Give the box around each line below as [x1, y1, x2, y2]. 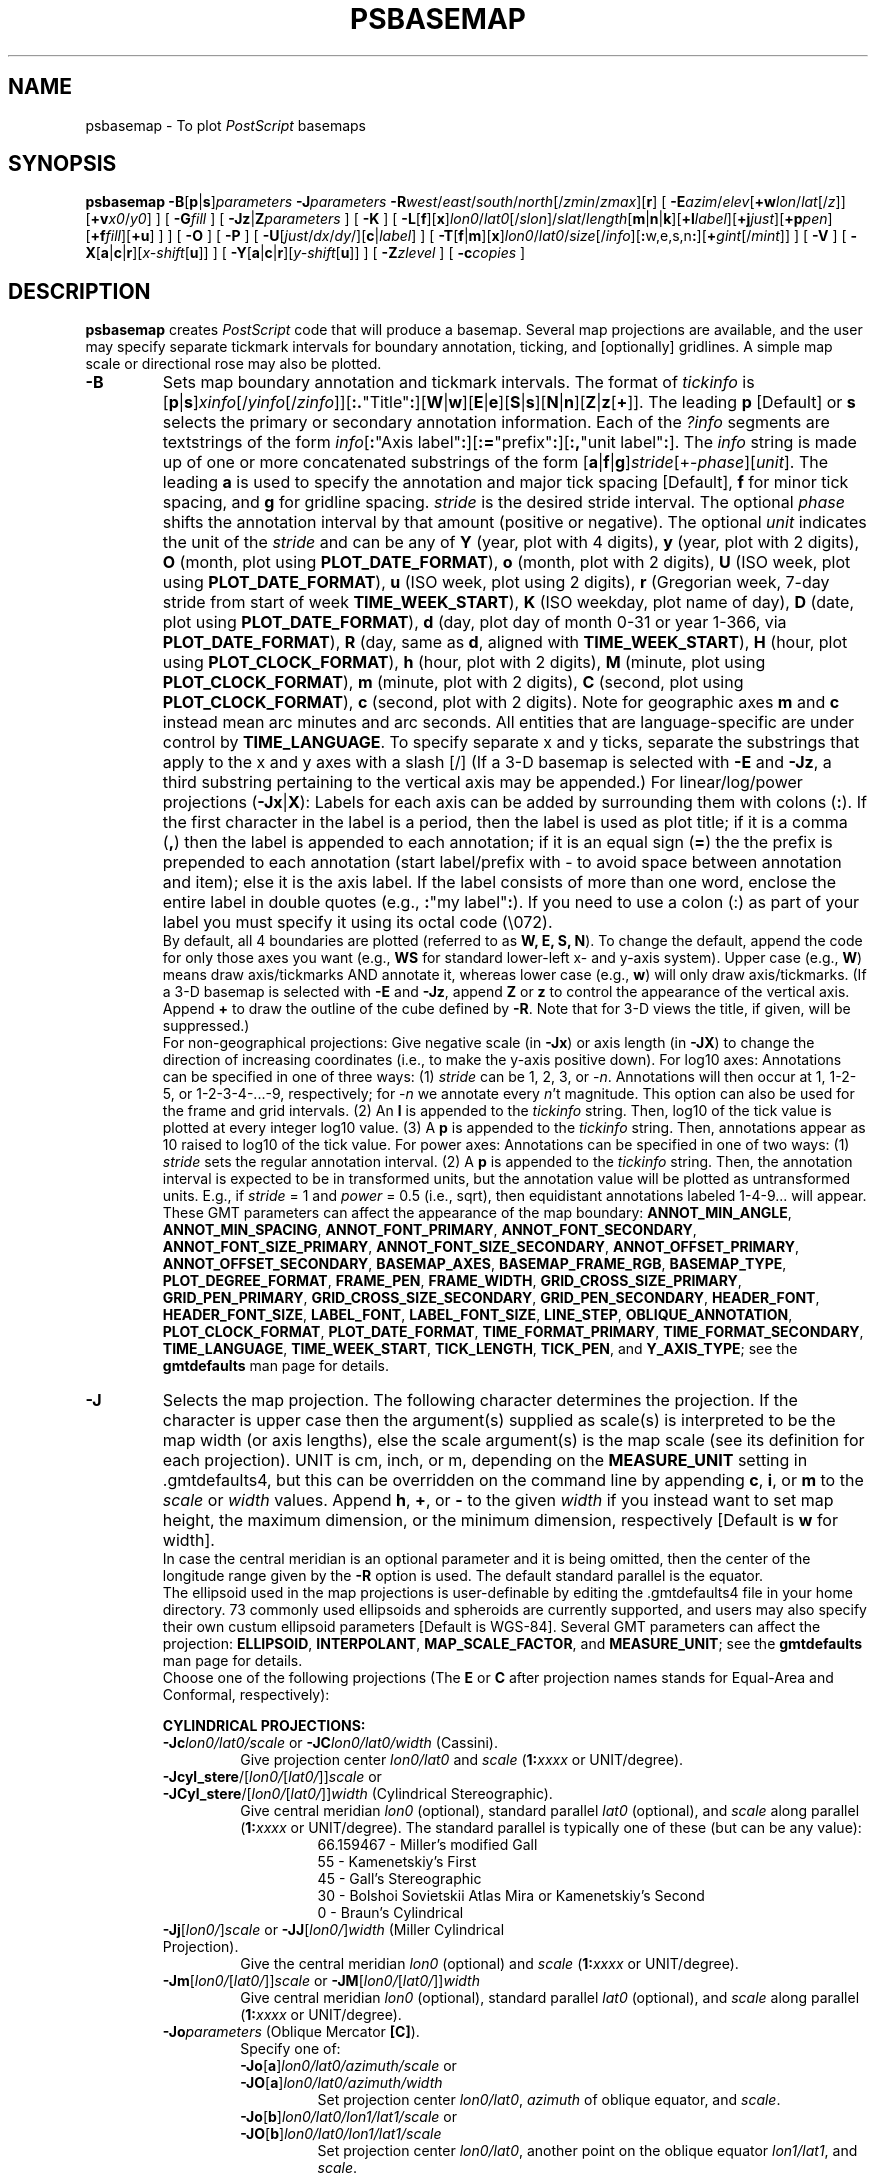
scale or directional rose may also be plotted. [85, 355, 382, 373]
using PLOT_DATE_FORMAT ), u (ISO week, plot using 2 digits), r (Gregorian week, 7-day [162, 572, 830, 593]
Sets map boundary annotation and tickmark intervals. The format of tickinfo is [162, 372, 755, 393]
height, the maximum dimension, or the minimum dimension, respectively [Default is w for [162, 1510, 838, 1531]
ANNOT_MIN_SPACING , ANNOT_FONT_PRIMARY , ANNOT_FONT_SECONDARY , [162, 1221, 697, 1239]
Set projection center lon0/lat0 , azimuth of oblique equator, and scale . [317, 2091, 781, 2109]
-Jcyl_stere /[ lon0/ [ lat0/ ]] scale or [162, 1768, 382, 1786]
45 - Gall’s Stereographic [317, 1870, 482, 1888]
